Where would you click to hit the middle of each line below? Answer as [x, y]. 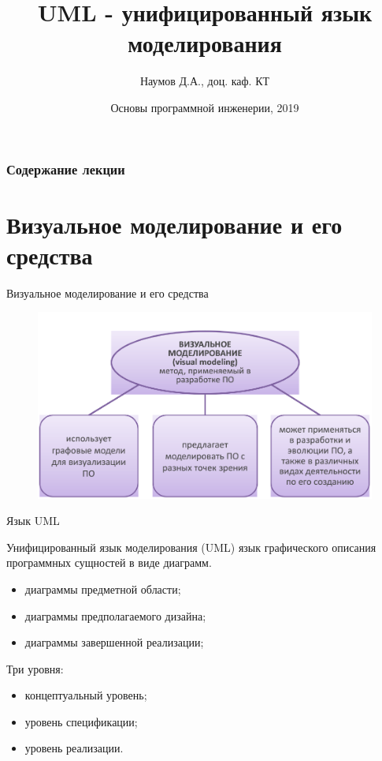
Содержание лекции [66, 169]
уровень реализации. [74, 748]
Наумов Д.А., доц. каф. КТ [205, 81]
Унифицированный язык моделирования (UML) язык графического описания [191, 547]
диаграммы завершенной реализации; [114, 642]
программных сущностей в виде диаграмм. [109, 562]
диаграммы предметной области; [103, 589]
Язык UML [33, 521]
